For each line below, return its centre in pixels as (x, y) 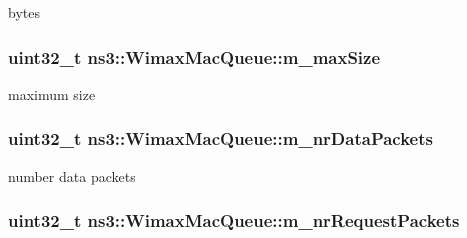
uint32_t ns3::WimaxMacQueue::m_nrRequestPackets (234, 220)
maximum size (52, 93)
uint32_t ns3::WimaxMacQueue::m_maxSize (194, 56)
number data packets (72, 175)
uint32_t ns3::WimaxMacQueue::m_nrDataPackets (220, 138)
